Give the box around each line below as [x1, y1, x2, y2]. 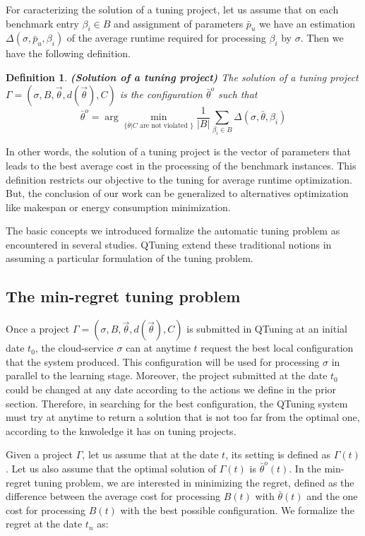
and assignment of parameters [114, 16, 244, 30]
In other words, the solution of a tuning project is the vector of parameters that [6, 144, 351, 159]
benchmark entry [6, 16, 79, 30]
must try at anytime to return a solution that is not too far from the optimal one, [6, 410, 360, 424]
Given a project [6, 447, 73, 462]
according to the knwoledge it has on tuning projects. [6, 423, 237, 438]
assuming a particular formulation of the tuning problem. [6, 251, 253, 266]
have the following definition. [6, 46, 131, 61]
